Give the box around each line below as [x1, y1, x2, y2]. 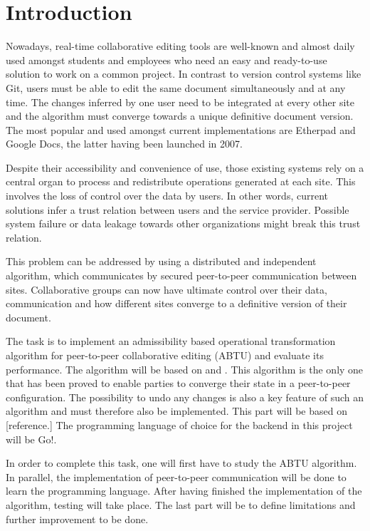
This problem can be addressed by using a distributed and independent [6, 254, 317, 269]
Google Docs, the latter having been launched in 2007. [6, 136, 243, 151]
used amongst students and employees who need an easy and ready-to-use [6, 52, 327, 67]
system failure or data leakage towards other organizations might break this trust [6, 216, 361, 231]
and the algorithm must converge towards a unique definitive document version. [6, 108, 354, 123]
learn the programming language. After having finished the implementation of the [6, 483, 362, 498]
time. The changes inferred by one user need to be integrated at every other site [6, 94, 355, 109]
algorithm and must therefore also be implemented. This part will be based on [6, 403, 347, 418]
